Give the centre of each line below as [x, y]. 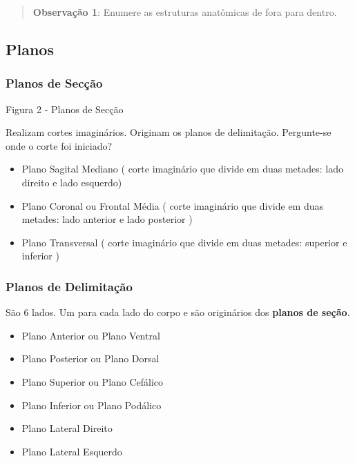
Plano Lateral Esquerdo [72, 451]
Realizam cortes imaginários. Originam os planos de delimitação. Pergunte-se [169, 132]
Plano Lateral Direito [67, 428]
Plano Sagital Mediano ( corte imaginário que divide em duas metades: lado [182, 169]
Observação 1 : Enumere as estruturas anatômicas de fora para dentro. [185, 12]
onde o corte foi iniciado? [59, 145]
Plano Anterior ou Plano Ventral [91, 335]
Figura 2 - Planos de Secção [65, 109]
